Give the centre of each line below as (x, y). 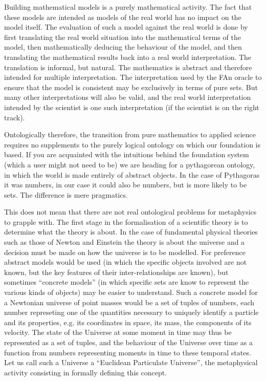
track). (15, 117)
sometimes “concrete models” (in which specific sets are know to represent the (127, 282)
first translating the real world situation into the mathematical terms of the (123, 37)
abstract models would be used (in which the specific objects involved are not (126, 262)
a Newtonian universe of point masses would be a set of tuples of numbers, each (129, 302)
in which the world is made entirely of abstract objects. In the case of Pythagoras (132, 174)
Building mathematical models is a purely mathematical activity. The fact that (128, 7)
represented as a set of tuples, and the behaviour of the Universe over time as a (128, 342)
